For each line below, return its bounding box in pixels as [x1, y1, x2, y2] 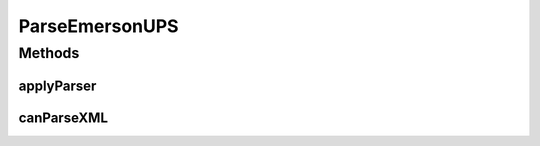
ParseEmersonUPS [18, 15, 179, 37]
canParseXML [18, 109, 109, 126]
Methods [18, 44, 80, 62]
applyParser [18, 77, 97, 94]
